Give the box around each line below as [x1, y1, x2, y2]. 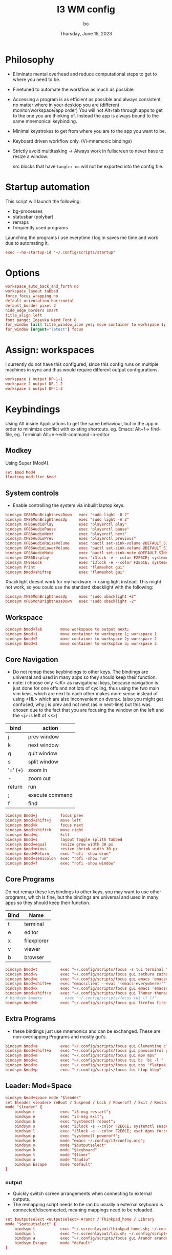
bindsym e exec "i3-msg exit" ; [14, 1114, 104, 1120]
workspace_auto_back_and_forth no [5, 284, 79, 289]
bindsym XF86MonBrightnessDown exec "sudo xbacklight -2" [5, 599, 137, 604]
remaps [12, 219, 29, 225]
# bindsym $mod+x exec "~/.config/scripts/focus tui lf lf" [5, 995, 157, 1001]
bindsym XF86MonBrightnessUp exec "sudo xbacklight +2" [5, 594, 137, 599]
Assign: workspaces [5, 344, 95, 356]
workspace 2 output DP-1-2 [5, 381, 63, 386]
